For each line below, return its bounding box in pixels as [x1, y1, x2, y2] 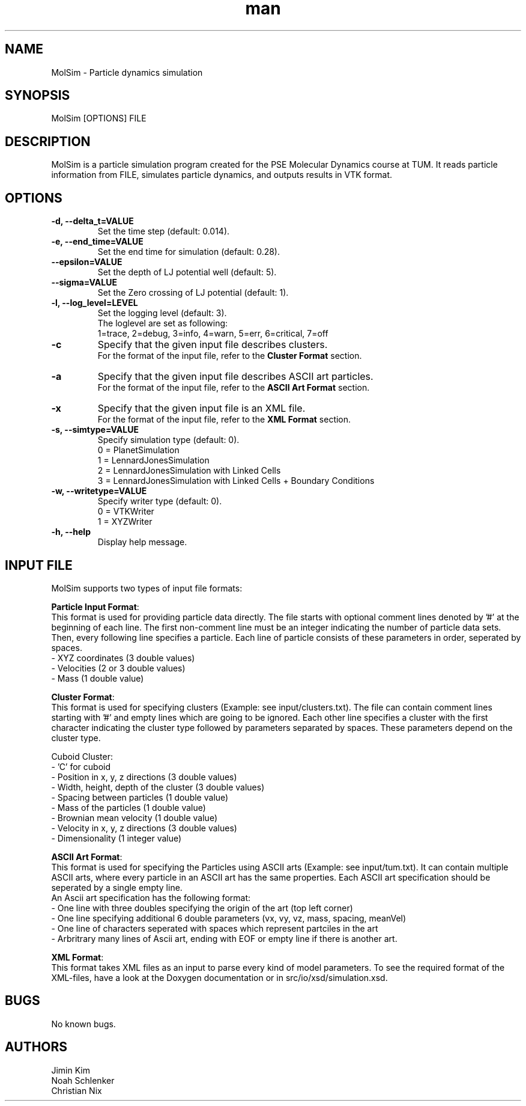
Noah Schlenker [51, 1075, 115, 1086]
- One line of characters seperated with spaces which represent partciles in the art [51, 923, 378, 933]
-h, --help [51, 527, 91, 537]
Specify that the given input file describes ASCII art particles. [97, 370, 373, 383]
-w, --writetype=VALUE [51, 486, 147, 496]
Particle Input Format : [51, 601, 139, 612]
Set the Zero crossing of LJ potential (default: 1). [97, 287, 289, 298]
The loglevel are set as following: [97, 318, 228, 329]
